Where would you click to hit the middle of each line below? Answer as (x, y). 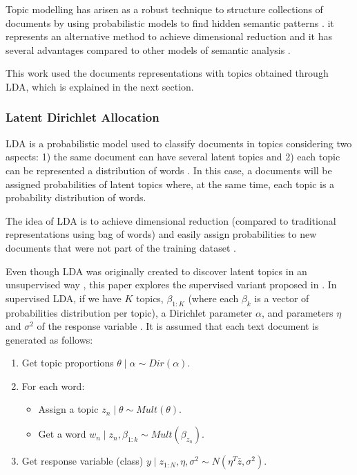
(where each (213, 298)
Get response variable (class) (83, 461)
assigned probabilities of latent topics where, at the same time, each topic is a (170, 184)
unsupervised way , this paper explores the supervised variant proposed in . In (171, 285)
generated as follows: (49, 339)
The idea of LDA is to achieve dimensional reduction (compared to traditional (171, 220)
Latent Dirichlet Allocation (83, 117)
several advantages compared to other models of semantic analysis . (148, 49)
